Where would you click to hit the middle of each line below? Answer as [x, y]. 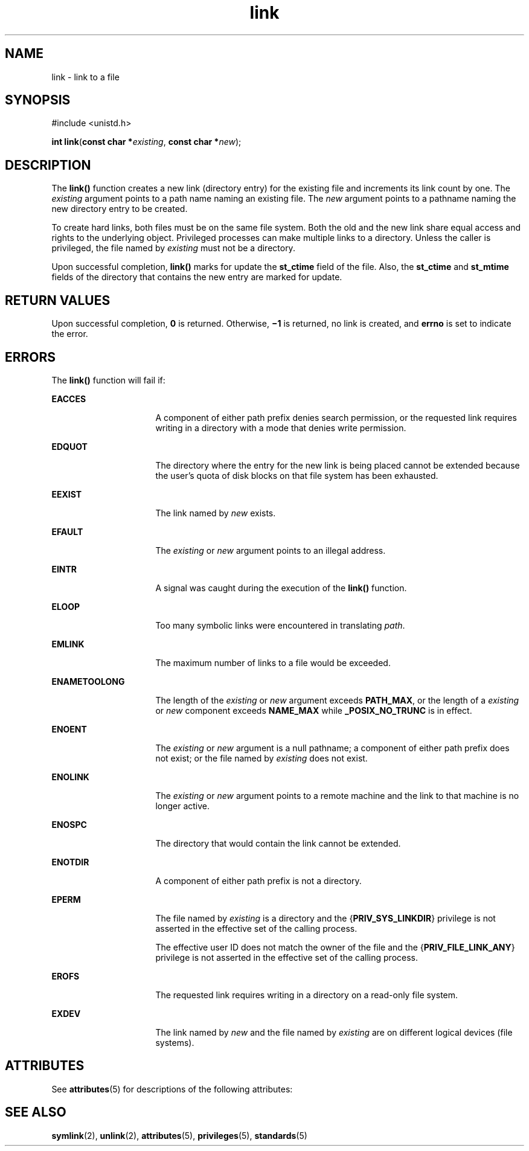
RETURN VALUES [58, 300]
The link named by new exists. [216, 513]
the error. [70, 334]
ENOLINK [70, 777]
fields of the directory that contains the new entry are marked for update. [197, 277]
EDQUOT [69, 446]
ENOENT [69, 729]
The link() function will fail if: [108, 380]
